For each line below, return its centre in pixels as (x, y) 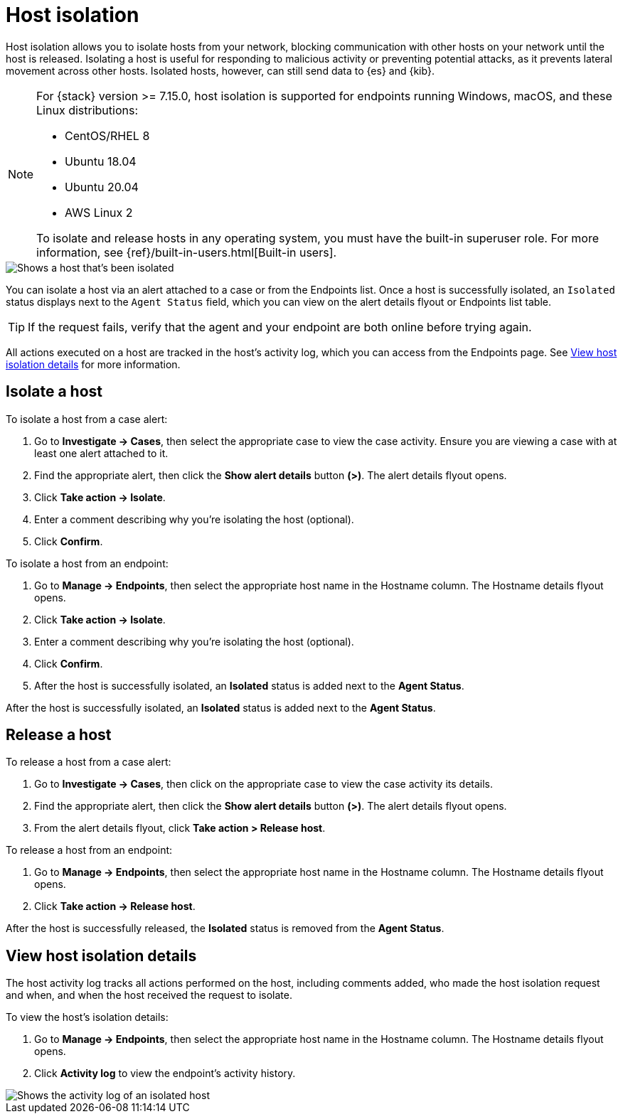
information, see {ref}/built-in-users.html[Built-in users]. (187, 252)
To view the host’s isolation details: (87, 1017)
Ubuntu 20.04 (102, 187)
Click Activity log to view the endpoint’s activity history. (165, 1074)
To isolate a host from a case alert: (87, 419)
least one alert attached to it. (101, 453)
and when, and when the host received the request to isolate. (149, 995)
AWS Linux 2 (99, 212)
